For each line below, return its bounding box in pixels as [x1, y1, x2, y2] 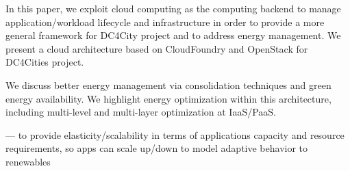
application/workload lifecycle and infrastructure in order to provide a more [5, 14, 325, 29]
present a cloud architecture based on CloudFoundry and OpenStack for [5, 41, 308, 55]
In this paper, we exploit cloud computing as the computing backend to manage [5, 1, 341, 15]
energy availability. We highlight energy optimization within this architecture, [5, 91, 332, 105]
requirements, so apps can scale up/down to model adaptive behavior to [5, 141, 308, 155]
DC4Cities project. [5, 55, 84, 69]
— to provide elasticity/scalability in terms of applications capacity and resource [5, 127, 345, 142]
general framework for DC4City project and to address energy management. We [5, 28, 341, 42]
